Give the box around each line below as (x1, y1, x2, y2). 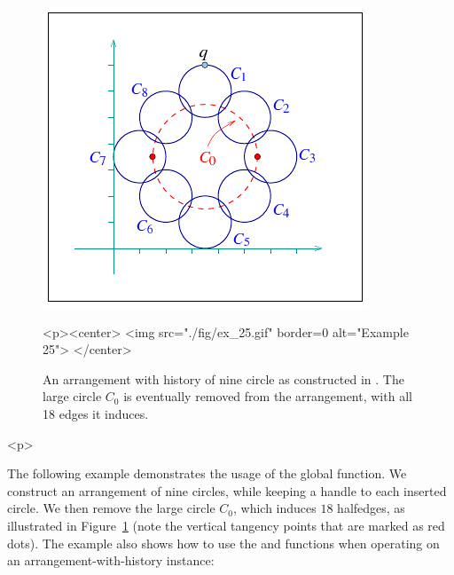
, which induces (232, 499, 317, 517)
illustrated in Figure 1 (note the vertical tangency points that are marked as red (7, 516, 445, 534)
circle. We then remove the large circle (7, 499, 215, 517)
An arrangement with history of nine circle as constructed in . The (43, 369, 404, 388)
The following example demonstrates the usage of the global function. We (7, 464, 407, 483)
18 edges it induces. (43, 404, 149, 422)
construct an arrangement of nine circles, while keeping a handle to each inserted (7, 481, 447, 500)
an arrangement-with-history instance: (7, 551, 215, 570)
